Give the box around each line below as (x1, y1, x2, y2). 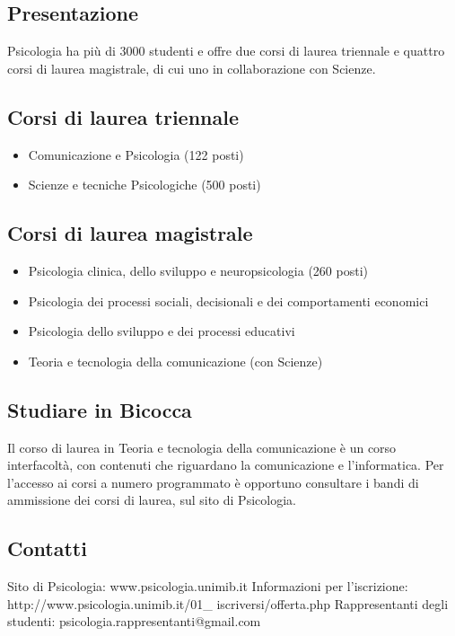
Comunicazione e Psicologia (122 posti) (28, 145, 244, 163)
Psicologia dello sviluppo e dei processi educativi (28, 322, 295, 340)
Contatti (7, 534, 87, 562)
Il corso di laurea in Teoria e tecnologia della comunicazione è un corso (7, 437, 397, 456)
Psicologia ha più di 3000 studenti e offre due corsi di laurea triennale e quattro (7, 41, 445, 60)
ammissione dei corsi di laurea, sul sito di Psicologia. (7, 490, 296, 509)
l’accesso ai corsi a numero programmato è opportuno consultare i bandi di (7, 473, 419, 491)
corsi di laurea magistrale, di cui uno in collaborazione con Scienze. (7, 58, 376, 77)
